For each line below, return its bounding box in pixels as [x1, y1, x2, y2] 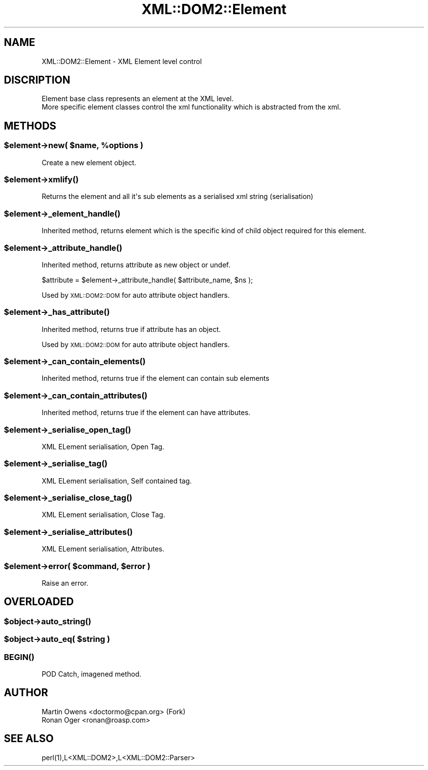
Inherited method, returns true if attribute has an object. [42, 325, 221, 333]
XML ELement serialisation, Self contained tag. [42, 476, 192, 485]
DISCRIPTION [4, 74, 70, 87]
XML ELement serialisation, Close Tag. [42, 510, 165, 519]
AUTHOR [4, 686, 48, 699]
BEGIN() [4, 652, 35, 662]
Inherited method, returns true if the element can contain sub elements [42, 374, 270, 383]
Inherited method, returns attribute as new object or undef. [42, 260, 231, 269]
